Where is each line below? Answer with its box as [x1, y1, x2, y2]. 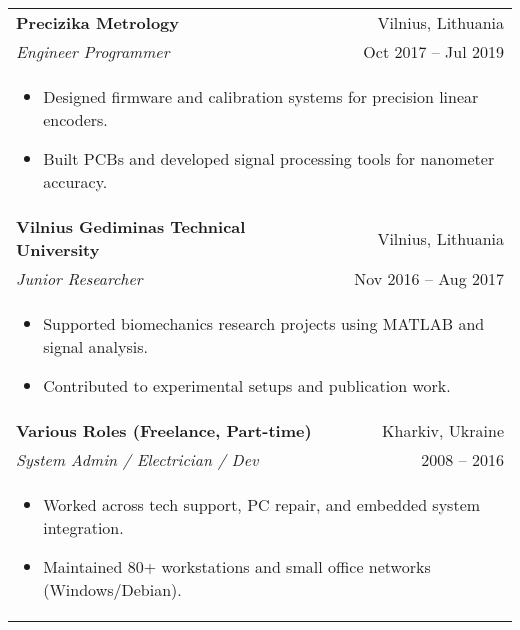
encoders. [43, 108, 108, 131]
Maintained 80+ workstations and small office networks [43, 555, 431, 578]
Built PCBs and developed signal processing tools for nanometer [43, 147, 495, 170]
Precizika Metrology [16, 11, 179, 34]
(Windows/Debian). [43, 578, 182, 601]
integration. [43, 516, 124, 539]
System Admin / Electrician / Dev [16, 448, 259, 471]
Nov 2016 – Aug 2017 [354, 267, 504, 290]
